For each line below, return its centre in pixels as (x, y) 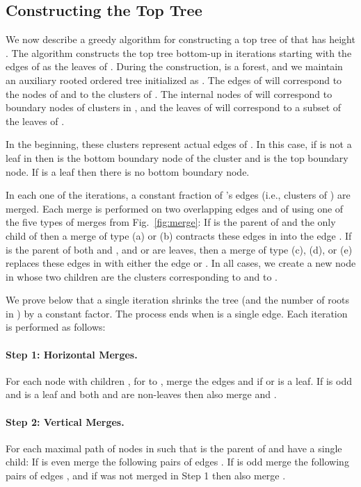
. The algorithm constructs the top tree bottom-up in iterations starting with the (179, 52)
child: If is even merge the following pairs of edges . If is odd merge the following (177, 462)
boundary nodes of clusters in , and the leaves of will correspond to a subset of (174, 107)
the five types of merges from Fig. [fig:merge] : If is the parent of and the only (171, 222)
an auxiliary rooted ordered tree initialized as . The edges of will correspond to (174, 80)
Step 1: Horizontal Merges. (72, 354)
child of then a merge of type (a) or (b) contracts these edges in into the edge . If (179, 235)
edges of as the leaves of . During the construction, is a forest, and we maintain (174, 66)
